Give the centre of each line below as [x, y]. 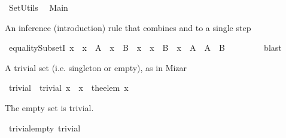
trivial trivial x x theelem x [69, 88]
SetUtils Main [38, 7]
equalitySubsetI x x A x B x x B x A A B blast [145, 47]
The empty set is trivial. [49, 107]
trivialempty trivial [45, 128]
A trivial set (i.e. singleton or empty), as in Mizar [96, 67]
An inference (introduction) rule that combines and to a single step [128, 27]
